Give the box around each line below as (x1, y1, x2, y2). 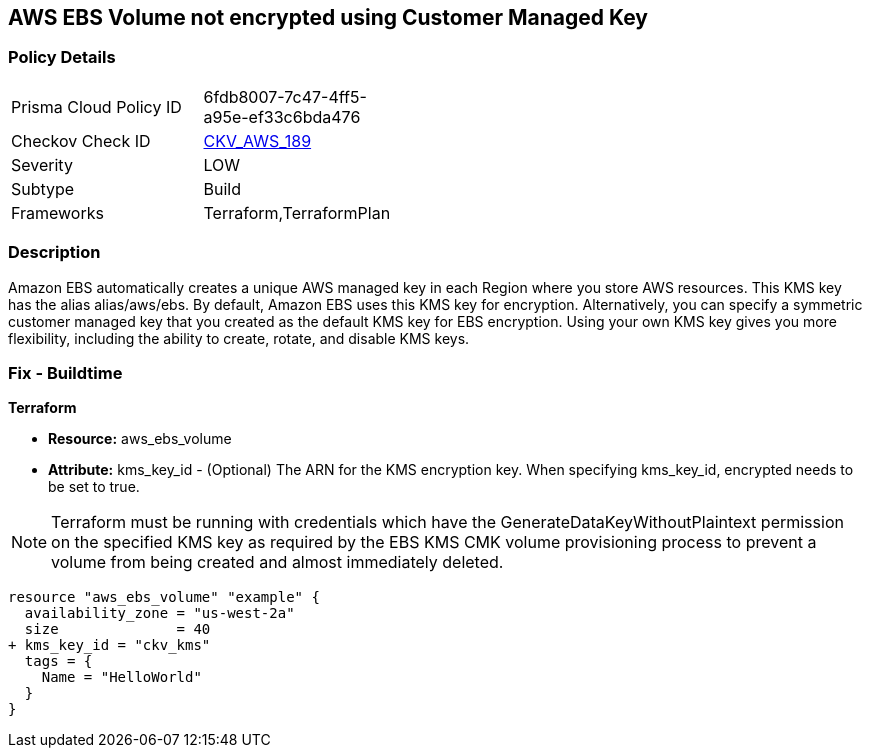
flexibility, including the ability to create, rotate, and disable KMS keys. (8, 329, 470, 347)
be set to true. (48, 478, 140, 496)
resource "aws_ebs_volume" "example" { (8, 589, 320, 606)
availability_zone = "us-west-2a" (24, 605, 295, 622)
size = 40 (24, 621, 211, 638)
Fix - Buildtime (8, 362, 123, 383)
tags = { (24, 653, 93, 670)
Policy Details (8, 47, 116, 68)
